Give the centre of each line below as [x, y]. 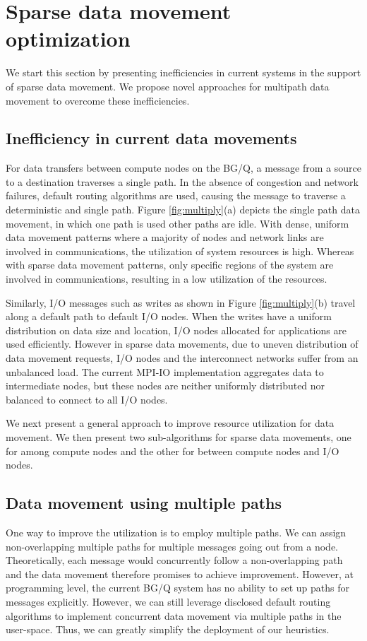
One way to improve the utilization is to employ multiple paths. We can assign [176, 532]
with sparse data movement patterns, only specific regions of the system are [170, 265]
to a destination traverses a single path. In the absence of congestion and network [182, 181]
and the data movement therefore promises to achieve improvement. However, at [180, 574]
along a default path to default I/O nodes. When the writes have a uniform [169, 316]
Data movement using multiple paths [144, 503]
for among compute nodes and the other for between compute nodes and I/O [173, 451]
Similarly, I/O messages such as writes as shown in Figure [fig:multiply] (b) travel [181, 302]
